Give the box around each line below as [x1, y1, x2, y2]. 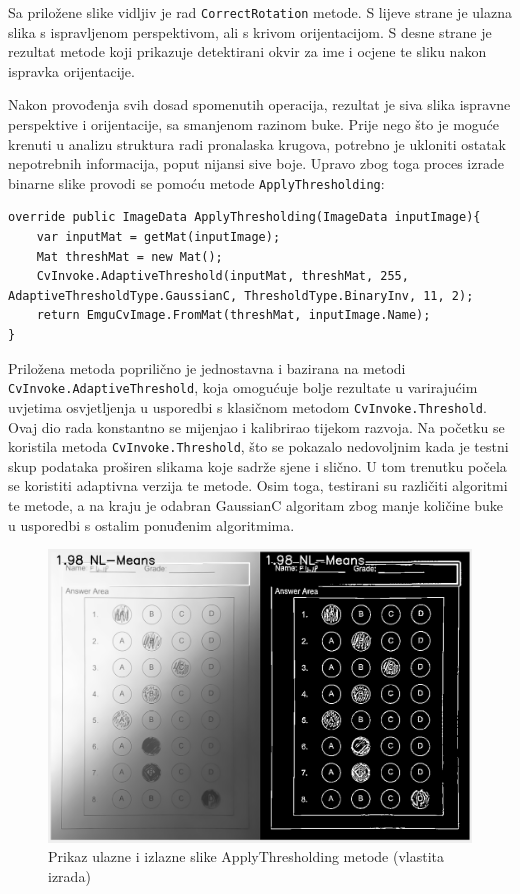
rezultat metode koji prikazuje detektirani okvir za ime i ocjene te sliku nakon [8, 41, 487, 62]
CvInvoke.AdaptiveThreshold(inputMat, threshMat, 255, [36, 269, 409, 284]
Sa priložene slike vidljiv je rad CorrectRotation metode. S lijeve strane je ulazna [8, 2, 512, 22]
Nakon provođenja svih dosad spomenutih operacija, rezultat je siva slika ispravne [8, 94, 511, 115]
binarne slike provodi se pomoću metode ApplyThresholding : [8, 172, 385, 193]
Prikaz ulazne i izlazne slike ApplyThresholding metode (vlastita [48, 846, 445, 867]
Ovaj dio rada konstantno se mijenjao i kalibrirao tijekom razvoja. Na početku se [8, 416, 505, 437]
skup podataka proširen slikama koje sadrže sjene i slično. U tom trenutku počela [8, 455, 507, 476]
